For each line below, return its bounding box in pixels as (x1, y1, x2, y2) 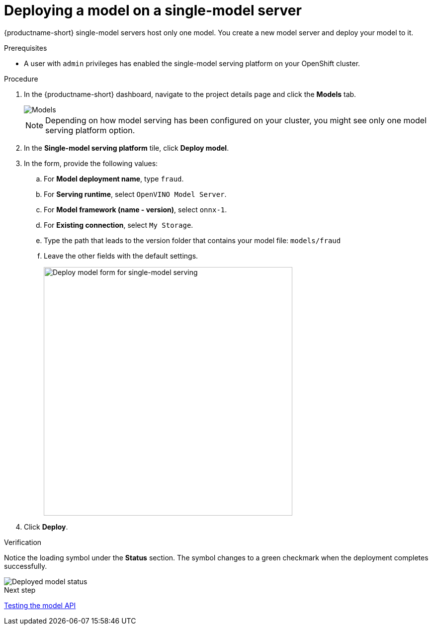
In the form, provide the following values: (24, 159, 158, 168)
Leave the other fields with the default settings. (44, 251, 198, 260)
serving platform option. (45, 125, 135, 135)
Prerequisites (4, 43, 47, 52)
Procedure (4, 74, 38, 83)
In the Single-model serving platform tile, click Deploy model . (24, 143, 229, 152)
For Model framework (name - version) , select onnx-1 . (44, 205, 227, 214)
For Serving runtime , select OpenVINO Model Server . (44, 189, 227, 198)
